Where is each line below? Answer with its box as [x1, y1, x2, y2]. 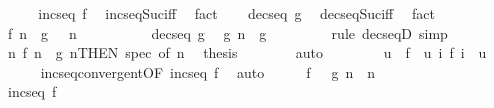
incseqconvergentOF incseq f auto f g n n [40, 61, 376, 82]
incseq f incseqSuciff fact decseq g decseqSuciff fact [38, 3, 435, 23]
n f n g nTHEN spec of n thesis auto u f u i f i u [7, 42, 487, 63]
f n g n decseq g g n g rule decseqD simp [7, 22, 448, 43]
